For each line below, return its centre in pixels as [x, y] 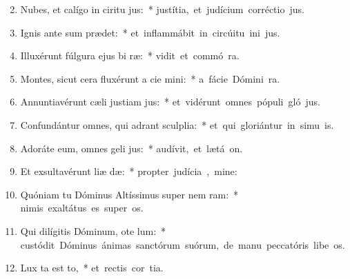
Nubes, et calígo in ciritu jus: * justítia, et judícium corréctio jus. [162, 9]
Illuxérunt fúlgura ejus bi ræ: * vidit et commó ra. [130, 55]
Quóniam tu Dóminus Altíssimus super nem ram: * [129, 194]
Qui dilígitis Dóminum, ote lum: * [93, 230]
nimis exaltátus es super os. [82, 208]
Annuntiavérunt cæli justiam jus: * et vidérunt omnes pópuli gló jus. [170, 102]
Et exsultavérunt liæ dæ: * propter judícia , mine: [129, 171]
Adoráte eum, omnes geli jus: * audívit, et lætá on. [132, 148]
